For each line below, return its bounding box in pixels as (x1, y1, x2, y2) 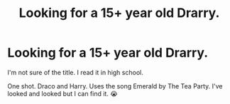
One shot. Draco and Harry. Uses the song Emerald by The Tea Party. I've (7, 81, 223, 90)
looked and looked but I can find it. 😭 (7, 89, 119, 98)
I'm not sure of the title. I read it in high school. (7, 68, 143, 76)
